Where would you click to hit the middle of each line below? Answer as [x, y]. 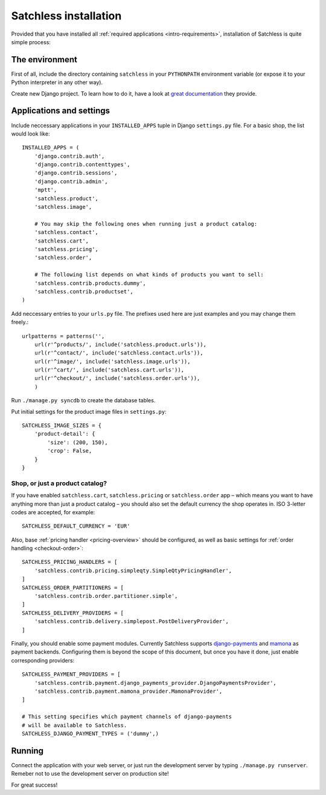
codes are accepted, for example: [53, 512]
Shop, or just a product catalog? [59, 483]
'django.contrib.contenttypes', [82, 165]
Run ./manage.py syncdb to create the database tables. [83, 401]
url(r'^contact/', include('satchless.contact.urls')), [119, 353]
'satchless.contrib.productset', [84, 291]
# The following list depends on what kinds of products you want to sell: [149, 275]
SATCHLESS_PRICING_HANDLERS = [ [70, 562]
